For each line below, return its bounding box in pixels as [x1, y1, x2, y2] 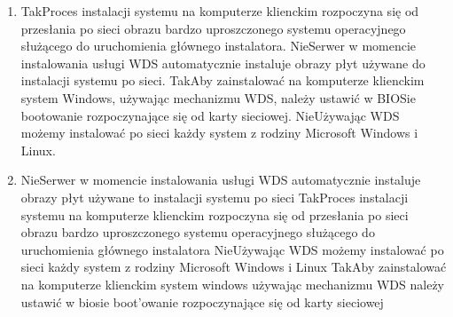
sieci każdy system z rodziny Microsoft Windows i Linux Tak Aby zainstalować [20, 258, 447, 276]
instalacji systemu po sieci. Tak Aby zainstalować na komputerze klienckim [20, 71, 425, 90]
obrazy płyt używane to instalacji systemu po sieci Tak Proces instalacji [20, 187, 409, 206]
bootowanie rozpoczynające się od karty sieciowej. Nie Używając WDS [20, 106, 400, 124]
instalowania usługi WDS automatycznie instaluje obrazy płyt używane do [20, 53, 426, 72]
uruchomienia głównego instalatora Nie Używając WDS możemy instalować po [20, 240, 444, 258]
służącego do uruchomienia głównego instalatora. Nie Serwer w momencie [20, 36, 417, 55]
